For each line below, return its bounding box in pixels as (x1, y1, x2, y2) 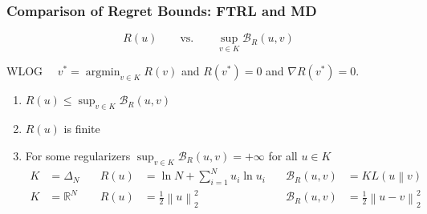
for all (268, 147, 298, 164)
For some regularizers (25, 147, 131, 164)
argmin (85, 67, 120, 79)
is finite (63, 120, 100, 137)
